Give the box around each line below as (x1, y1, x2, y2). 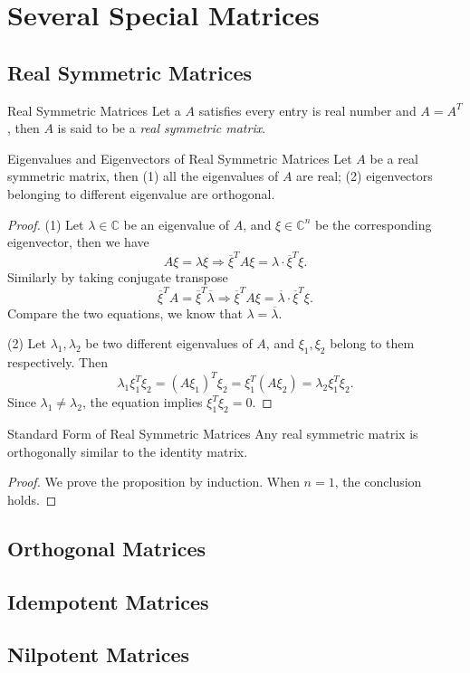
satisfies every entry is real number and (198, 100, 417, 119)
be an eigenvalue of (123, 214, 230, 233)
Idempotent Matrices (7, 587, 209, 615)
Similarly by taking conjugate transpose (7, 268, 228, 287)
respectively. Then (7, 353, 108, 372)
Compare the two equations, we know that (7, 303, 243, 322)
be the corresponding (315, 214, 432, 233)
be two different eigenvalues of (85, 334, 253, 353)
